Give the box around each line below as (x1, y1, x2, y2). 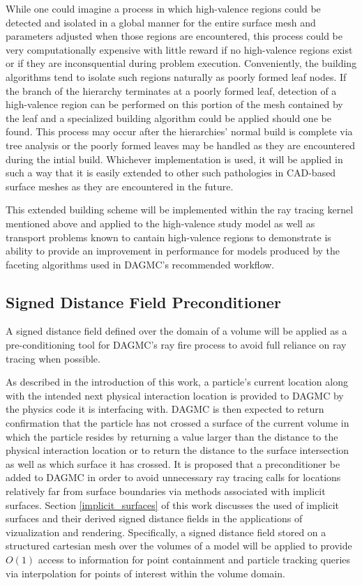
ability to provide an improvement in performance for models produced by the (6, 243, 340, 258)
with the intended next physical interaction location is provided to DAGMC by (6, 388, 344, 402)
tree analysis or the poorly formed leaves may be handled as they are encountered (6, 137, 356, 152)
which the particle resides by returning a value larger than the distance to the (6, 429, 338, 443)
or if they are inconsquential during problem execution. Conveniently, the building (6, 56, 357, 70)
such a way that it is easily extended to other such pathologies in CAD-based (6, 165, 336, 180)
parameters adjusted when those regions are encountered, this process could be (6, 29, 342, 43)
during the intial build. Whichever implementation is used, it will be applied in (6, 151, 343, 166)
